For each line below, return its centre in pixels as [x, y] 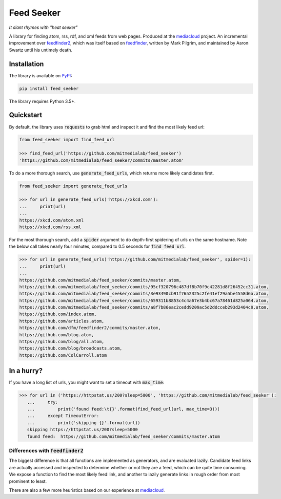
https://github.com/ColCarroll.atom [63, 355]
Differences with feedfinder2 [46, 451]
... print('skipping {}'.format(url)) [84, 423]
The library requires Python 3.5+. [42, 101]
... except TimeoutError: [63, 416]
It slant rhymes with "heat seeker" [43, 27]
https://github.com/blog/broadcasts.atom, [71, 348]
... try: [43, 402]
